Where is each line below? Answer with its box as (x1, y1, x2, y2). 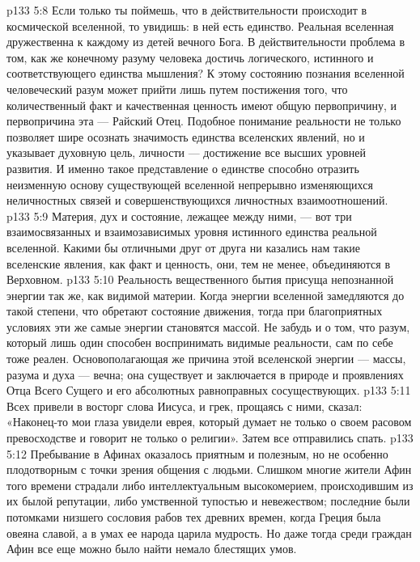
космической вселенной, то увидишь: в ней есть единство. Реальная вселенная (6, 17, 394, 34)
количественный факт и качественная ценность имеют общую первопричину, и (6, 96, 397, 113)
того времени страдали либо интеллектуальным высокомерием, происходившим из (6, 476, 414, 493)
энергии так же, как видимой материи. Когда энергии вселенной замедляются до (6, 286, 405, 303)
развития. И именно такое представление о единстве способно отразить (6, 159, 359, 176)
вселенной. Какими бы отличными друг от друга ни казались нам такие (6, 239, 361, 256)
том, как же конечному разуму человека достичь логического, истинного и (6, 49, 374, 65)
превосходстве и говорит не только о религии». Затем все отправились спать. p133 (6, 429, 414, 446)
